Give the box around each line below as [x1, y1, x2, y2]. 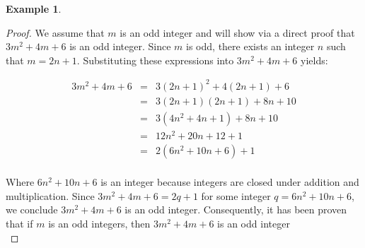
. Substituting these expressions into [76, 52, 234, 67]
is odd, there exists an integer [186, 39, 315, 54]
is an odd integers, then [48, 215, 151, 230]
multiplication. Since [6, 188, 95, 203]
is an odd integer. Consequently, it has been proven [124, 202, 347, 217]
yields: [301, 52, 328, 67]
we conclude [6, 202, 58, 217]
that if [6, 215, 33, 230]
